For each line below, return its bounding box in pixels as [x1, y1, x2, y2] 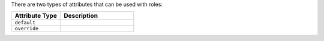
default [14, 20, 36, 26]
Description [64, 12, 98, 20]
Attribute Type [14, 12, 57, 20]
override [14, 26, 39, 32]
